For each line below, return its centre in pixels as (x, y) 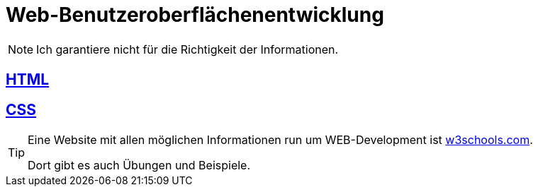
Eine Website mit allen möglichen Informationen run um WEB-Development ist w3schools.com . (280, 140)
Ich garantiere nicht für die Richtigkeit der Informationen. (187, 49)
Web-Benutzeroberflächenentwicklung (195, 15)
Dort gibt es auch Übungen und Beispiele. (139, 166)
